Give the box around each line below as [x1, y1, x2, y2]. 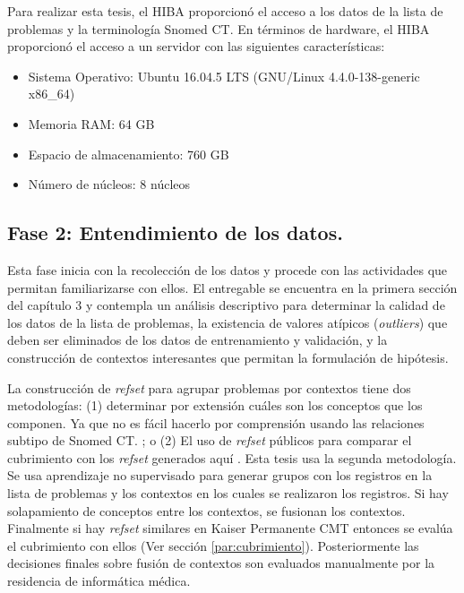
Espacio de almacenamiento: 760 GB [28, 144, 229, 163]
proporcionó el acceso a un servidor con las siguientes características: [7, 37, 385, 56]
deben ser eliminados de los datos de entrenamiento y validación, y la [7, 331, 388, 349]
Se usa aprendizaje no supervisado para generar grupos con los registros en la [7, 466, 433, 485]
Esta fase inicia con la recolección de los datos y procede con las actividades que [7, 260, 448, 279]
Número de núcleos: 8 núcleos [28, 175, 191, 193]
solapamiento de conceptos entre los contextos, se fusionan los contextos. [7, 501, 406, 520]
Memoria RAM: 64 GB [28, 114, 155, 133]
